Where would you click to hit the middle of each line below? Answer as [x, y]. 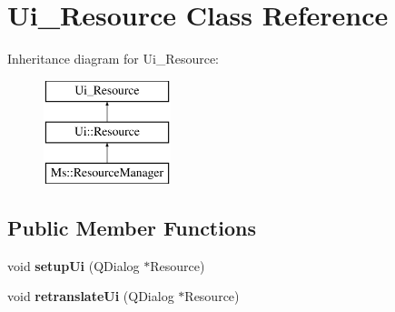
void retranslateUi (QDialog [91, 296]
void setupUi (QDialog [74, 265]
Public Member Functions [132, 228]
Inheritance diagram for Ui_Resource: [113, 59]
